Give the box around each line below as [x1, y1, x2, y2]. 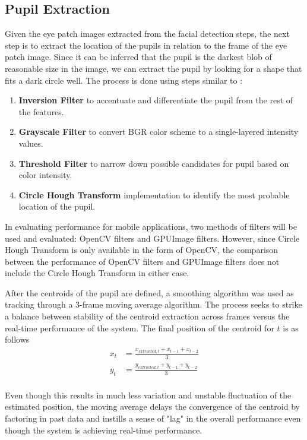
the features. [18, 105, 64, 118]
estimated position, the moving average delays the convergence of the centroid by [5, 400, 300, 413]
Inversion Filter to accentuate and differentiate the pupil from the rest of [18, 94, 293, 106]
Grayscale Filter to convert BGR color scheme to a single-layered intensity [18, 125, 299, 138]
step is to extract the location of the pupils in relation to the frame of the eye [5, 39, 287, 51]
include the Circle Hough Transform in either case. [5, 267, 189, 279]
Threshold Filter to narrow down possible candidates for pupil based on [18, 157, 289, 169]
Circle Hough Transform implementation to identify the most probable [18, 188, 290, 201]
